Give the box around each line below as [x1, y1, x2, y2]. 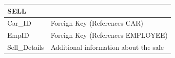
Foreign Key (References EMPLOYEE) [50, 30, 168, 40]
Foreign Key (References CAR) [50, 18, 144, 28]
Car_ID [7, 18, 31, 28]
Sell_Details [7, 42, 44, 52]
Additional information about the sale [50, 42, 164, 52]
